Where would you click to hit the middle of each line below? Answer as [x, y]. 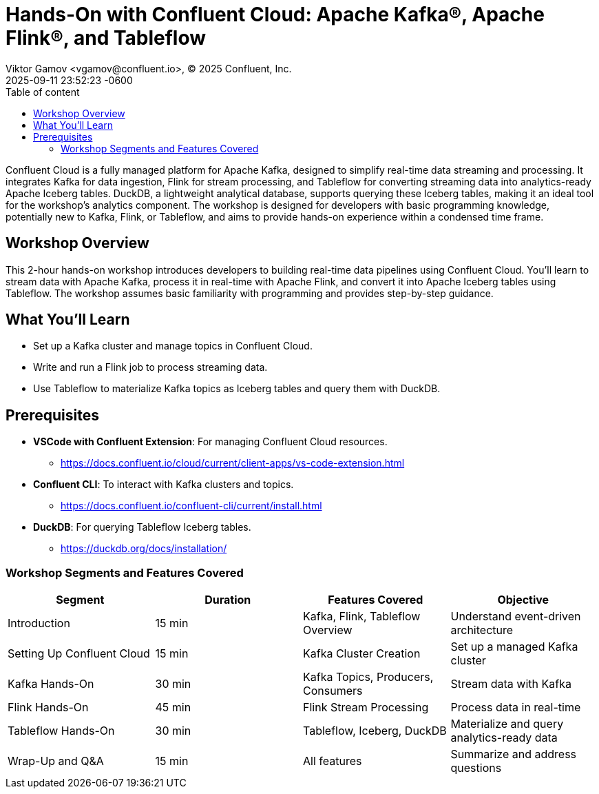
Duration [228, 600]
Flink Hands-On [48, 708]
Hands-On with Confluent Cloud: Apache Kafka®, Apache [275, 14]
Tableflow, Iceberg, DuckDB [375, 731]
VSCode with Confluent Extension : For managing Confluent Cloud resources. [210, 442]
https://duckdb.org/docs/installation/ [144, 549]
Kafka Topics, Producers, [368, 677]
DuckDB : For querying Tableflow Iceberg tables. [142, 527]
